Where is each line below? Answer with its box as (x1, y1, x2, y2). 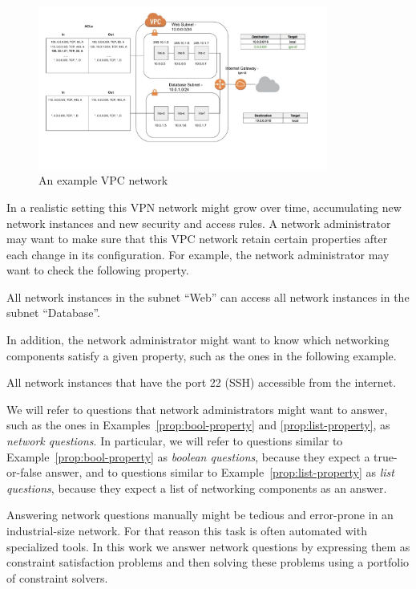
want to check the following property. (6, 262, 189, 278)
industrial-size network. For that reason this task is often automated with (6, 522, 367, 538)
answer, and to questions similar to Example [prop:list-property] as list (45, 464, 394, 481)
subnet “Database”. (6, 304, 101, 321)
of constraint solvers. (6, 569, 108, 586)
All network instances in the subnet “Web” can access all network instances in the (6, 288, 410, 305)
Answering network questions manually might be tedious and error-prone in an (6, 506, 394, 523)
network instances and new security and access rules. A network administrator (6, 214, 391, 231)
